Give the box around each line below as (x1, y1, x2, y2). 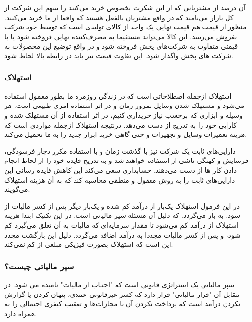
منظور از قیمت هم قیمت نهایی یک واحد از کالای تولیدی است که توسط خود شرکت (4, 22, 247, 32)
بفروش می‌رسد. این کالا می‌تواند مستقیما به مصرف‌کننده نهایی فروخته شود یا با (4, 31, 237, 41)
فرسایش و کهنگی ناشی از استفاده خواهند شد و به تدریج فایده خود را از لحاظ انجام (4, 155, 249, 165)
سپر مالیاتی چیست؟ (4, 260, 74, 272)
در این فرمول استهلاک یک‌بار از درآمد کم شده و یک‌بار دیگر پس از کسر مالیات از (4, 200, 240, 211)
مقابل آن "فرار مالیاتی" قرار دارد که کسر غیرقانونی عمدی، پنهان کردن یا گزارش (4, 289, 240, 299)
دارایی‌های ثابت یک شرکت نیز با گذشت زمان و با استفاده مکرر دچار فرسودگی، (4, 145, 236, 156)
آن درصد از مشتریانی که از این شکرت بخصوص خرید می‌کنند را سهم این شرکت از (4, 2, 246, 12)
